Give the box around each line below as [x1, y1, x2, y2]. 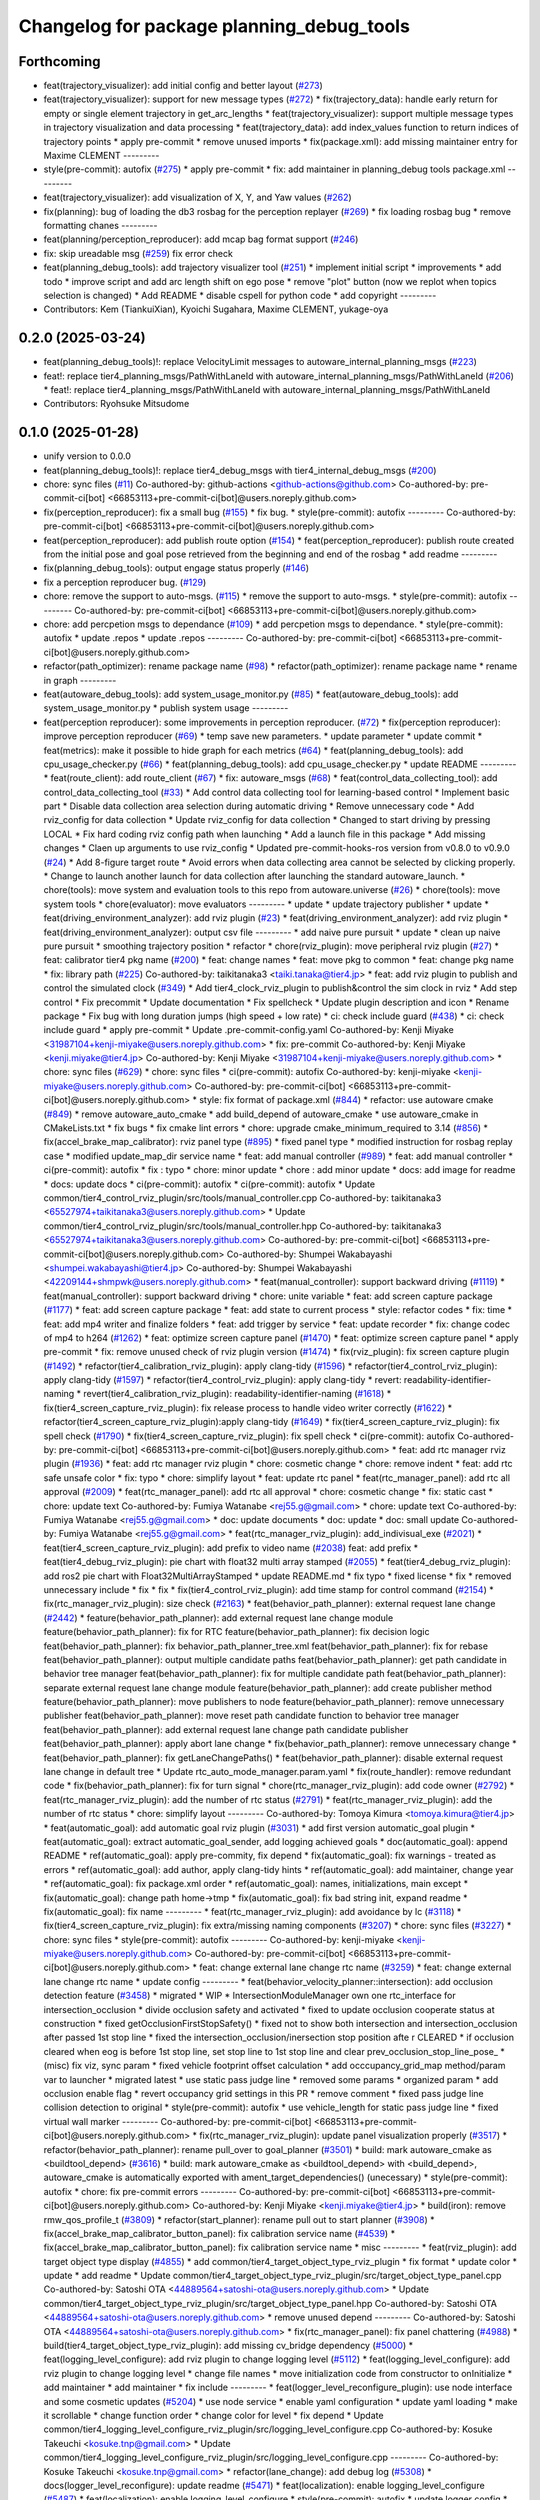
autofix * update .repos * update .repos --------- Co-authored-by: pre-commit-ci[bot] [43, 632, 397, 644]
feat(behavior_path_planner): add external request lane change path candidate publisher [43, 1723, 409, 1735]
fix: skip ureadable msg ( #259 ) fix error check [43, 247, 234, 259]
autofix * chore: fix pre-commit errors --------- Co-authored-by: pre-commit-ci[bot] [43, 2185, 390, 2197]
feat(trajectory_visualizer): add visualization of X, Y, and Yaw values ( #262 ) [43, 191, 352, 204]
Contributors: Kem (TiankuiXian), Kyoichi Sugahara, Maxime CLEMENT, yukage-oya [43, 303, 389, 315]
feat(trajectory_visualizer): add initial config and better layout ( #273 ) [43, 80, 324, 92]
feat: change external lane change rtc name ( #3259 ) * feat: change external [198, 1961, 512, 1974]
